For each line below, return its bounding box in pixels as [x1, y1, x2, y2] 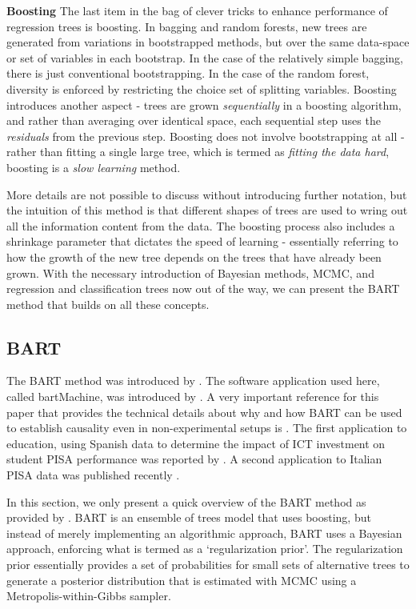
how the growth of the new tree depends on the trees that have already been [6, 248, 382, 265]
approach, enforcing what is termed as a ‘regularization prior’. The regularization [6, 540, 403, 557]
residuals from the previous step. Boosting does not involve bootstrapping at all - [6, 127, 405, 144]
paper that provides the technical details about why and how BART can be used [6, 403, 402, 420]
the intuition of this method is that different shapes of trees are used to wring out [6, 202, 408, 218]
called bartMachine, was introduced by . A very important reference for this [6, 388, 379, 405]
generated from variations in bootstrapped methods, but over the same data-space [6, 34, 410, 50]
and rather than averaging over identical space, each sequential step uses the [6, 112, 381, 129]
